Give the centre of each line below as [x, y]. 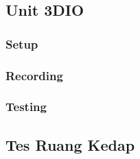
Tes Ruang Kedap [70, 144]
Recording [34, 75]
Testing [26, 107]
